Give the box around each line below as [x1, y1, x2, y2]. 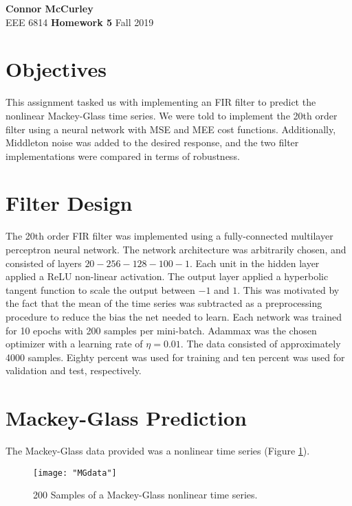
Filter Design [5, 189, 133, 217]
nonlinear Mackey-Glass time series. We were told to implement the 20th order [5, 108, 338, 122]
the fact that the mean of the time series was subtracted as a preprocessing [5, 296, 322, 310]
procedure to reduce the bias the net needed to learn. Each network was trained [5, 309, 342, 323]
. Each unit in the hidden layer [189, 255, 320, 270]
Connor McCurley [5, 1, 93, 15]
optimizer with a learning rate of [5, 336, 143, 351]
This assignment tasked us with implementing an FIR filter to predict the [5, 95, 316, 109]
